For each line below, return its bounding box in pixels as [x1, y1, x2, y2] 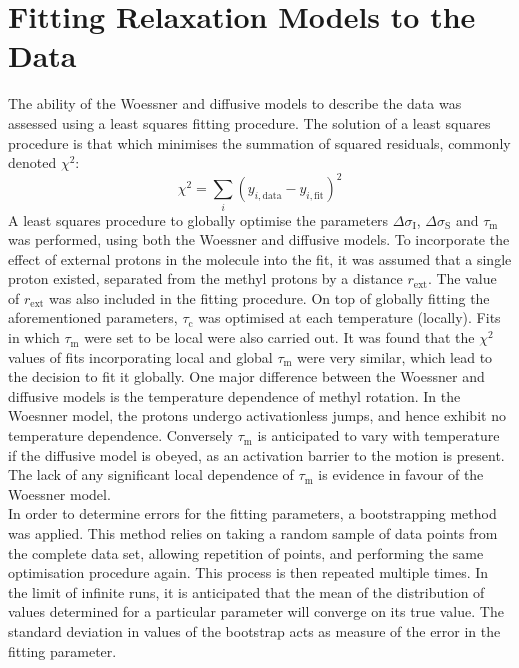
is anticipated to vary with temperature [257, 425, 500, 446]
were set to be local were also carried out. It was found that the [84, 327, 475, 348]
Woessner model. [8, 483, 111, 504]
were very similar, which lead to [297, 346, 493, 367]
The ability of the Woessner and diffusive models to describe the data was [8, 93, 462, 114]
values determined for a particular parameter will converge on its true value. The [8, 601, 504, 622]
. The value [427, 268, 497, 289]
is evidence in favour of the [318, 464, 484, 485]
